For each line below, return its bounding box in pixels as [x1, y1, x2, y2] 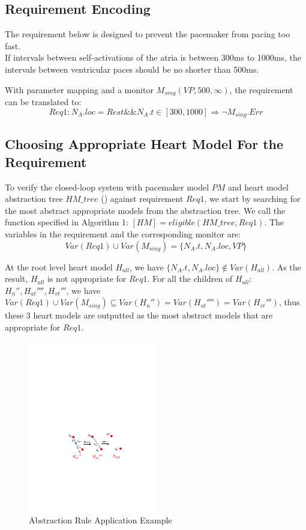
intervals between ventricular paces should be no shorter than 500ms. [5, 62, 259, 75]
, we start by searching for [204, 192, 301, 205]
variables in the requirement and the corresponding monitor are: [5, 228, 241, 240]
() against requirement [101, 192, 184, 205]
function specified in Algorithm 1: [5, 216, 128, 228]
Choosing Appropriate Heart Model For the [5, 135, 284, 153]
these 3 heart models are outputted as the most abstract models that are [5, 309, 273, 321]
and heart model [228, 180, 289, 193]
